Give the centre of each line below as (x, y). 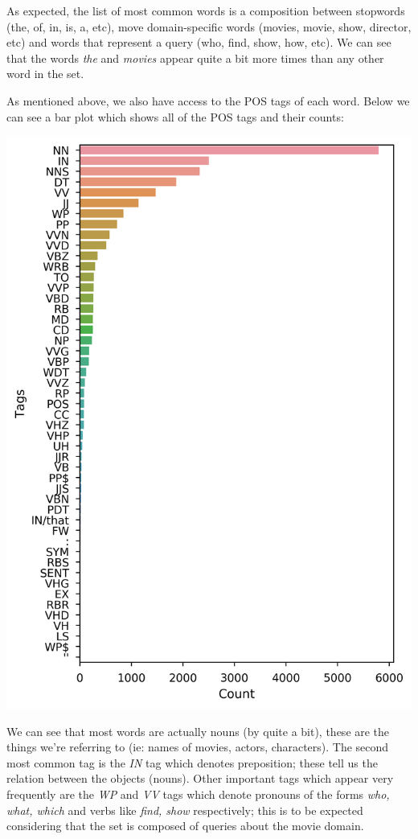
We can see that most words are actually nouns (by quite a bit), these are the (198, 731)
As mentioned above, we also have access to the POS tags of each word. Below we (208, 100)
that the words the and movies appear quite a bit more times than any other (195, 58)
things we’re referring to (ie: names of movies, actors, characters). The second (198, 747)
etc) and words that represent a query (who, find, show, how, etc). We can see (199, 42)
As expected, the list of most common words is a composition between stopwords (206, 10)
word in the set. (45, 74)
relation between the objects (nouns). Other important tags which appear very (200, 778)
